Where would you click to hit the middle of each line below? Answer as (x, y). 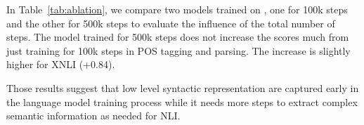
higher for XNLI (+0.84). (61, 64)
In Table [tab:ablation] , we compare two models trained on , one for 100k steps (177, 9)
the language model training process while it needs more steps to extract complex (182, 101)
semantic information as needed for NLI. (93, 116)
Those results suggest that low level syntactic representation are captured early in (183, 87)
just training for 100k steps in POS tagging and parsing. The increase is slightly (178, 50)
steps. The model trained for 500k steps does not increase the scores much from (178, 37)
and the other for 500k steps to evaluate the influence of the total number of (171, 23)
